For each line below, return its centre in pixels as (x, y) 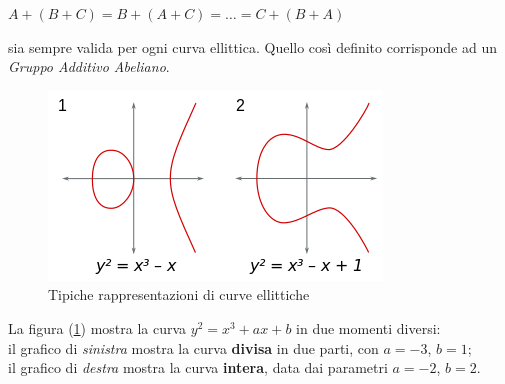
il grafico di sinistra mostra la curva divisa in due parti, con (193, 347)
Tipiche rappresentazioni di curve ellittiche (179, 294)
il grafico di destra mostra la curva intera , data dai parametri (198, 367)
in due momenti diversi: (368, 327)
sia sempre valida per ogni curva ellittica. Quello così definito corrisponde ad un (252, 46)
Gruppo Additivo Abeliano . (89, 66)
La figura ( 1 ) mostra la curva (97, 327)
